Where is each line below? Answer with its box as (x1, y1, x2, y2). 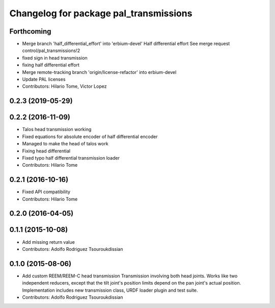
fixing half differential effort (22, 62, 80, 68)
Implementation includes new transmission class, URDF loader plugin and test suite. (22, 287, 198, 293)
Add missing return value (22, 239, 75, 245)
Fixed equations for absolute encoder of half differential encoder (22, 133, 158, 140)
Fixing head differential (22, 148, 71, 154)
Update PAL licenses (22, 76, 66, 83)
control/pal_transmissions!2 (22, 47, 80, 54)
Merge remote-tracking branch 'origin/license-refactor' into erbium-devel (22, 69, 177, 75)
